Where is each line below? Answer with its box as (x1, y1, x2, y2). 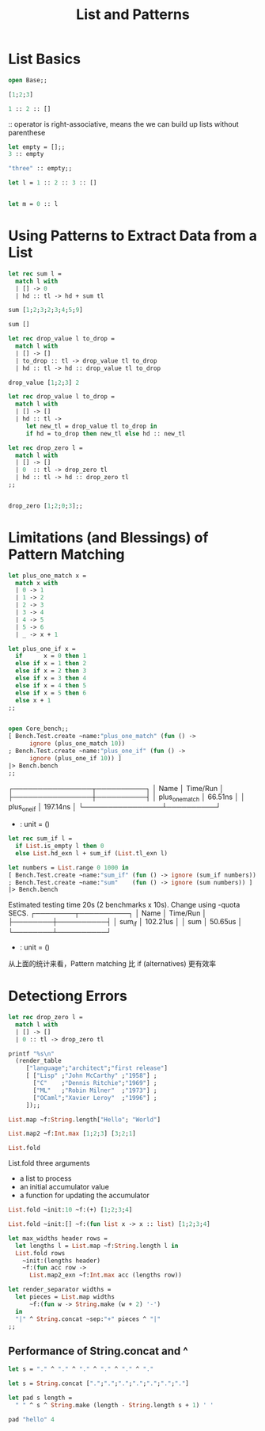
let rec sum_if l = (8, 835, 73, 843)
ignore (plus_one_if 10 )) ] (28, 754, 123, 762)
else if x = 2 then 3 (15, 667, 87, 675)
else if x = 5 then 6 (15, 689, 87, 697)
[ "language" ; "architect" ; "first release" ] (25, 1064, 168, 1072)
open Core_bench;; (8, 725, 69, 733)
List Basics (8, 50, 81, 68)
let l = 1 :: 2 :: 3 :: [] (8, 179, 97, 187)
